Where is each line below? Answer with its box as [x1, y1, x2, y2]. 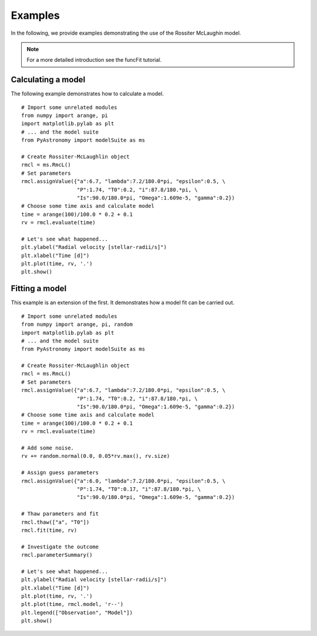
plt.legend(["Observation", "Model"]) [21, 609, 133, 616]
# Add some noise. [21, 444, 75, 451]
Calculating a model [11, 75, 86, 85]
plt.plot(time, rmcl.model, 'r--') [21, 601, 124, 608]
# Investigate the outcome [21, 543, 99, 550]
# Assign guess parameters [21, 469, 99, 476]
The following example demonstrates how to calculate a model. [11, 90, 164, 97]
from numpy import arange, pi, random [21, 321, 133, 328]
